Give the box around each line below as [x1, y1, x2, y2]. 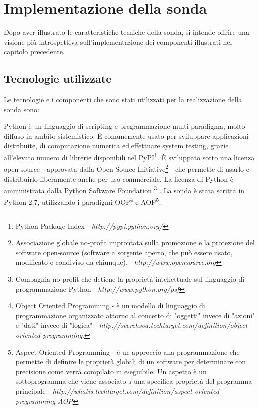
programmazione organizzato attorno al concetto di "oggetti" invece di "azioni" [15, 310, 255, 320]
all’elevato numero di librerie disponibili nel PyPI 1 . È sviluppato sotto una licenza [4, 151, 255, 162]
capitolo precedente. [4, 46, 65, 57]
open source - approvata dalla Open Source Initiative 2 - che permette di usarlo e [4, 162, 249, 174]
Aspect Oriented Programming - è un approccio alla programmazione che [15, 346, 240, 357]
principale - [15, 385, 51, 396]
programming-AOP [15, 395, 73, 406]
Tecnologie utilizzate [4, 71, 112, 86]
